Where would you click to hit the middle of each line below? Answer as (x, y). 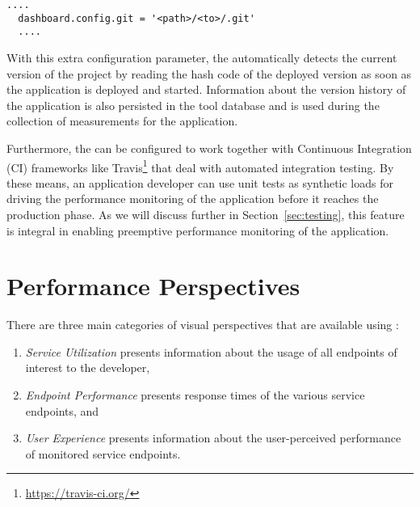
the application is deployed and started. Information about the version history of (206, 89)
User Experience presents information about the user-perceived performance (213, 438)
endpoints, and (62, 410)
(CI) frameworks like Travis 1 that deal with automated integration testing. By (200, 166)
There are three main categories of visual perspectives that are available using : (203, 325)
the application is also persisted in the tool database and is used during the (193, 105)
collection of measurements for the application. (122, 121)
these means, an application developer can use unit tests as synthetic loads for (200, 182)
